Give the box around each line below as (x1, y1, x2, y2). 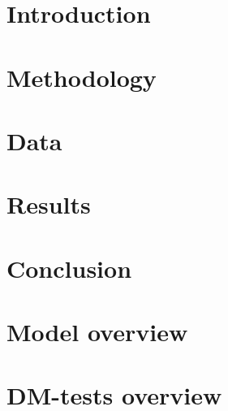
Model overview (6, 315, 188, 348)
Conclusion (6, 251, 132, 284)
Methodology (6, 60, 157, 93)
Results (6, 188, 91, 221)
